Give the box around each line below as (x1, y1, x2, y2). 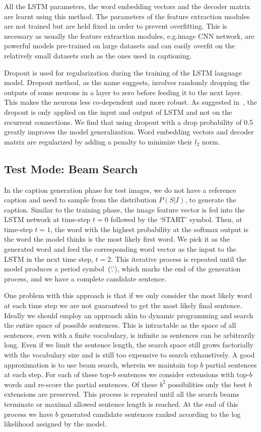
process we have (4, 408, 53, 419)
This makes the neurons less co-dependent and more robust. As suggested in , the (4, 97, 257, 107)
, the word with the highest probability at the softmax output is (50, 224, 248, 234)
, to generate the (185, 194, 236, 205)
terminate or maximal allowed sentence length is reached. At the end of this (4, 398, 238, 409)
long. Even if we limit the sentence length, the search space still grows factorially (4, 339, 253, 350)
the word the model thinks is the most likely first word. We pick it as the (4, 234, 230, 244)
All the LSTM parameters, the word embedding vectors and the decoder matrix (4, 1, 250, 11)
